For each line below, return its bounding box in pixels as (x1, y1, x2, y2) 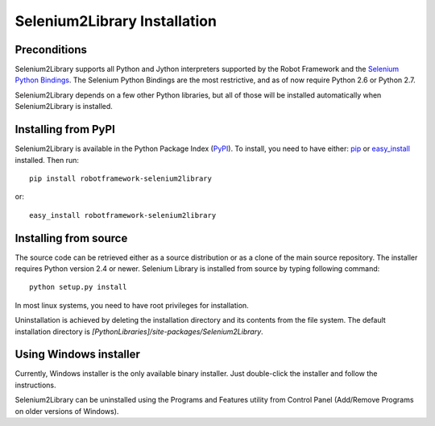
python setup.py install (29, 282, 127, 292)
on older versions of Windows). (14, 406, 119, 416)
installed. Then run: (14, 155, 80, 165)
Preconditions (14, 43, 88, 56)
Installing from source (14, 231, 128, 245)
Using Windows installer (14, 348, 141, 361)
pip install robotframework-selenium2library (29, 173, 213, 183)
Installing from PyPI (14, 123, 116, 136)
